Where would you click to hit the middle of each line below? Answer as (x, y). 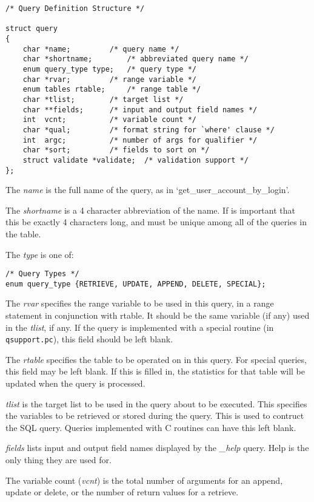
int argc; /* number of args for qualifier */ (140, 140)
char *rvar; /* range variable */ (109, 79)
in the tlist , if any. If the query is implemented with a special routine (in (140, 327)
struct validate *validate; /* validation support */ (135, 160)
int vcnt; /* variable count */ (109, 120)
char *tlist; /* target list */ (103, 99)
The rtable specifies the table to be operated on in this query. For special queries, (156, 359)
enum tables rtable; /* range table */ (112, 90)
